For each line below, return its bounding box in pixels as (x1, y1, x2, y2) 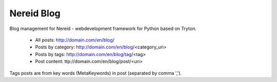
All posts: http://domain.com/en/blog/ (35, 37, 115, 43)
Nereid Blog (9, 8, 61, 19)
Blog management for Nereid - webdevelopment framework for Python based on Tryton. (9, 25, 197, 32)
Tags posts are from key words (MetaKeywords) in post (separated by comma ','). (9, 70, 182, 76)
